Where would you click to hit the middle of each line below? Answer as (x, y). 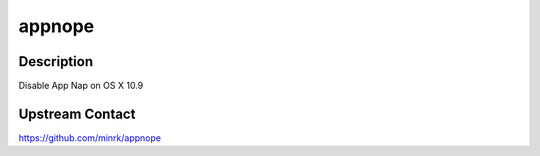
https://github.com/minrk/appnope (90, 137)
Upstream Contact (77, 113)
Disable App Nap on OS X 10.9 (81, 86)
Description (56, 61)
